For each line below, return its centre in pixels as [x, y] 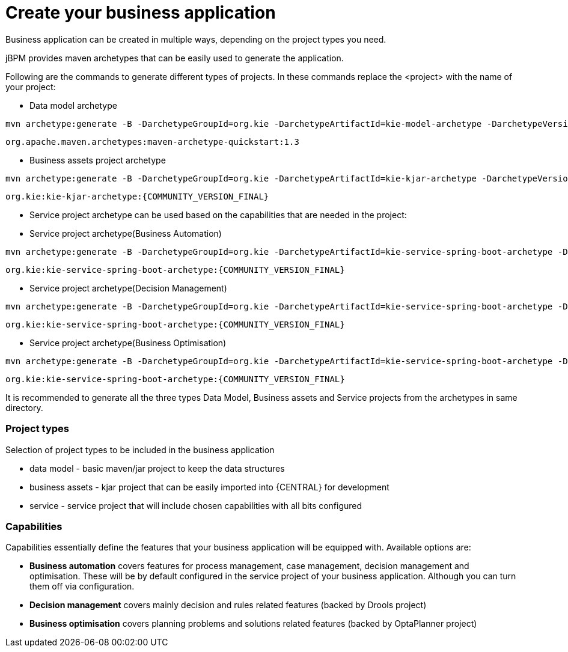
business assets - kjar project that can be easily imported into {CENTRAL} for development [209, 487]
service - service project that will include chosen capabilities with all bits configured [196, 505]
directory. [24, 407]
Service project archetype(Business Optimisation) [128, 343]
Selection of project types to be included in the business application [140, 449]
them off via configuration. [82, 586]
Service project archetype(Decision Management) [128, 288]
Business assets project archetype [98, 160]
